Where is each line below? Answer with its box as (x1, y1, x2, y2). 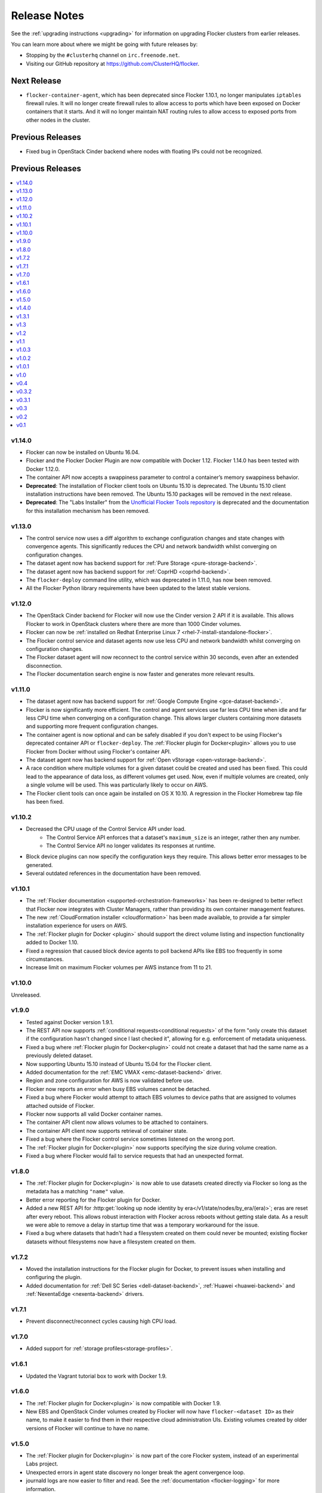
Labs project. (26, 1460, 58, 1467)
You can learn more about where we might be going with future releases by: (11, 41, 198, 48)
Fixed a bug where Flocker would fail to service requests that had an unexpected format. (26, 1152, 244, 1159)
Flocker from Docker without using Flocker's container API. (26, 748, 171, 755)
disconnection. (26, 662, 63, 669)
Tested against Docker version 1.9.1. (26, 1018, 114, 1025)
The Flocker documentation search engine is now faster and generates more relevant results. (26, 671, 255, 678)
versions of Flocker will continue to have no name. (26, 1424, 150, 1431)
